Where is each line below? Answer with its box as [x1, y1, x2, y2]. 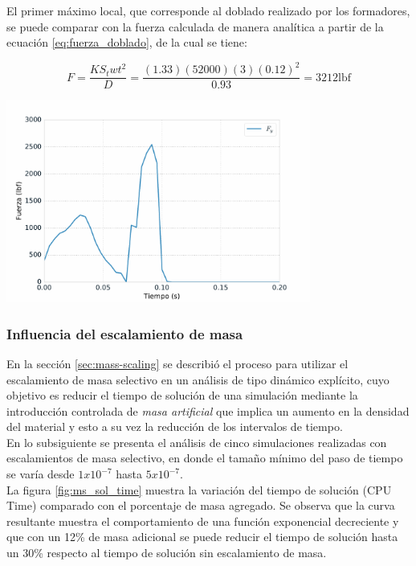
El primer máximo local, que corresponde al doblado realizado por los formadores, [6, 2, 410, 18]
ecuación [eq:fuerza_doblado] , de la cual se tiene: [6, 34, 247, 51]
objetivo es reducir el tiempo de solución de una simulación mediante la [6, 387, 358, 404]
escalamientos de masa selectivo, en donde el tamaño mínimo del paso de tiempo [6, 449, 403, 466]
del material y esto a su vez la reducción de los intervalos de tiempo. [6, 418, 343, 435]
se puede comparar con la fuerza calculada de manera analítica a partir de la [6, 18, 384, 35]
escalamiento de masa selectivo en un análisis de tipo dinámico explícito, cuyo [6, 371, 389, 388]
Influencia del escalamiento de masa [6, 323, 243, 343]
